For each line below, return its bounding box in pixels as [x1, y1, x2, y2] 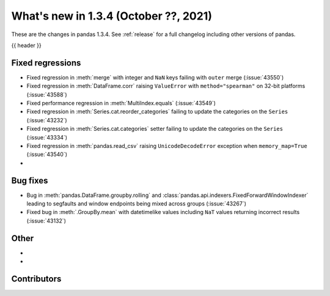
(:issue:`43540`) [26, 150, 67, 158]
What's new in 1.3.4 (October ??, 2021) [11, 9, 212, 23]
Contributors [11, 273, 62, 284]
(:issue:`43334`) [26, 133, 67, 141]
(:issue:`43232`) [26, 116, 67, 124]
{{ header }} [11, 42, 42, 49]
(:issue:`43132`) [26, 217, 67, 224]
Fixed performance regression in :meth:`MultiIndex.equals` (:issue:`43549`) [26, 100, 216, 107]
